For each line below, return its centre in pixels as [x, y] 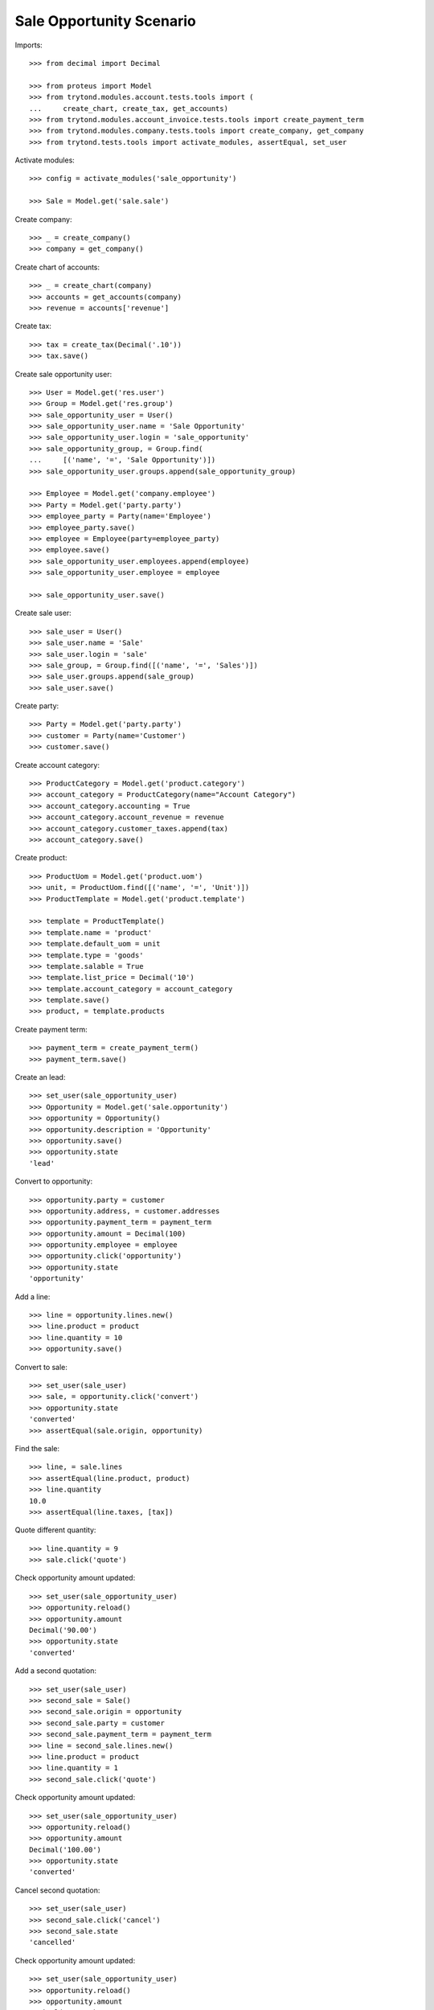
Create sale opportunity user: [63, 374]
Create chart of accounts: [57, 267]
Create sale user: [43, 613]
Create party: [37, 706]
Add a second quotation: [55, 1671]
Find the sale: [37, 1448]
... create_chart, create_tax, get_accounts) [129, 108]
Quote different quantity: [55, 1530]
